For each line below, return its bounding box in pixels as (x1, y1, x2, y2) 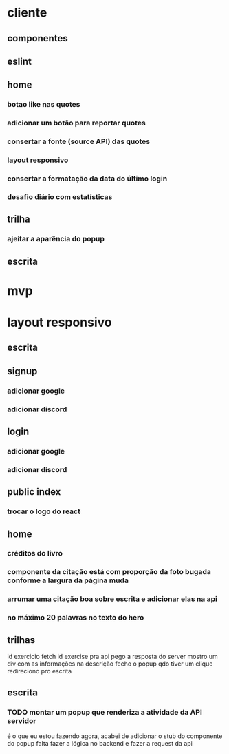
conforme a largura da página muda (7, 575, 129, 585)
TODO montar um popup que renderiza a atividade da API (7, 708, 203, 717)
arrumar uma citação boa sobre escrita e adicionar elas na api (7, 594, 218, 604)
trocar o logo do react (7, 507, 81, 516)
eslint (7, 55, 32, 67)
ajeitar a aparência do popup (7, 234, 105, 244)
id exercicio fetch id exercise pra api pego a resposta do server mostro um (7, 653, 218, 661)
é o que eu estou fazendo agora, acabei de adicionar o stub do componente (7, 732, 223, 740)
